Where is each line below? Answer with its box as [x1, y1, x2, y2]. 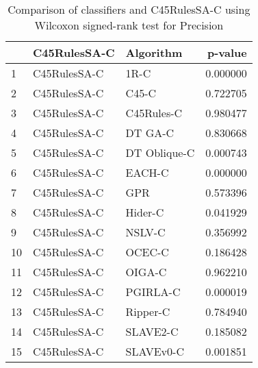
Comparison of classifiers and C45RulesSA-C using [8, 1, 250, 17]
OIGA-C [125, 264, 167, 280]
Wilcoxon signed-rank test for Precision [34, 17, 224, 33]
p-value [207, 45, 247, 60]
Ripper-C [125, 304, 170, 319]
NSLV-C [125, 224, 166, 240]
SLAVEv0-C [125, 343, 184, 359]
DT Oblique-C [125, 145, 195, 160]
